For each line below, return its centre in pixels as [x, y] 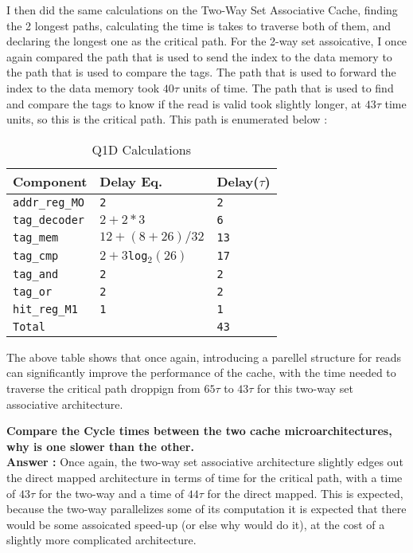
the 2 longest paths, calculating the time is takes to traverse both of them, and [199, 25]
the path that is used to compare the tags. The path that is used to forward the [201, 72]
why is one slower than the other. [100, 446]
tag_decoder [49, 220]
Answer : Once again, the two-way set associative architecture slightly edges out [205, 462]
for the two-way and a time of [111, 493]
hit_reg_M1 [45, 309]
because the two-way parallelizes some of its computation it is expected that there [206, 509]
